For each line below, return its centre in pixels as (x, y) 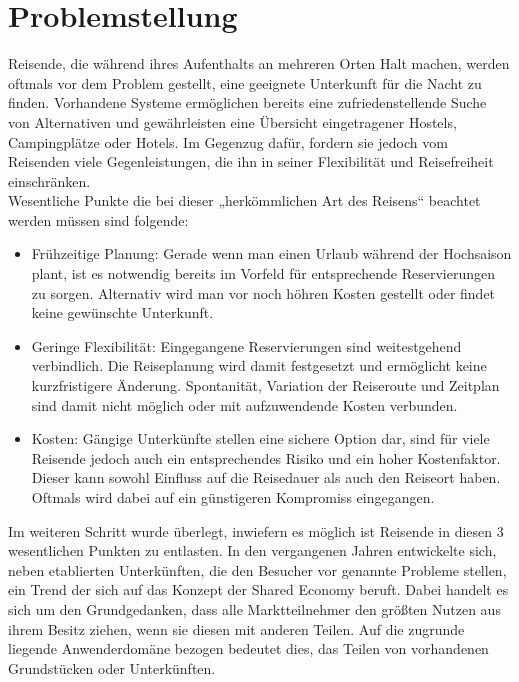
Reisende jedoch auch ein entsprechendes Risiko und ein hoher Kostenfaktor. (266, 457)
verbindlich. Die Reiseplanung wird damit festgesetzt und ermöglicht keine (259, 365)
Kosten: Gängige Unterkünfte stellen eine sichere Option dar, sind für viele (260, 438)
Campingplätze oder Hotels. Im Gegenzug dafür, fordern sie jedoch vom (228, 141)
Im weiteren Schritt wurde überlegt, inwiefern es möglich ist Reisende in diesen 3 (256, 530)
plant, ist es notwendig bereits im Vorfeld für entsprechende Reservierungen (263, 273)
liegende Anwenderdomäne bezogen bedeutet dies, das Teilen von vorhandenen (248, 648)
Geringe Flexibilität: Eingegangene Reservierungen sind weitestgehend (246, 345)
